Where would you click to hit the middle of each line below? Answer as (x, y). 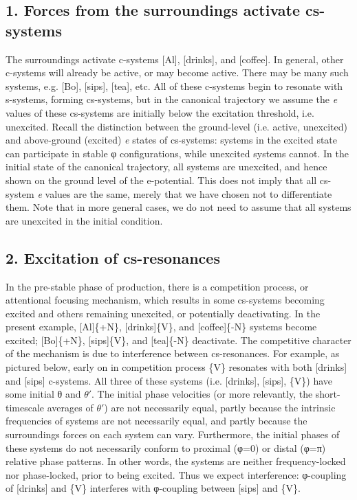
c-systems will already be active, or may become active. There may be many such (177, 72)
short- (328, 394)
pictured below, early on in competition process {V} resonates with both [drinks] (176, 367)
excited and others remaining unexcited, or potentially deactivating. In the (163, 313)
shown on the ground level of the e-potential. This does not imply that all (161, 180)
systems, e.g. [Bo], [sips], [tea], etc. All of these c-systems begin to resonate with (174, 86)
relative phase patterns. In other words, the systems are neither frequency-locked (176, 461)
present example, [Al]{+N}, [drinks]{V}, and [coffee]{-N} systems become (161, 327)
